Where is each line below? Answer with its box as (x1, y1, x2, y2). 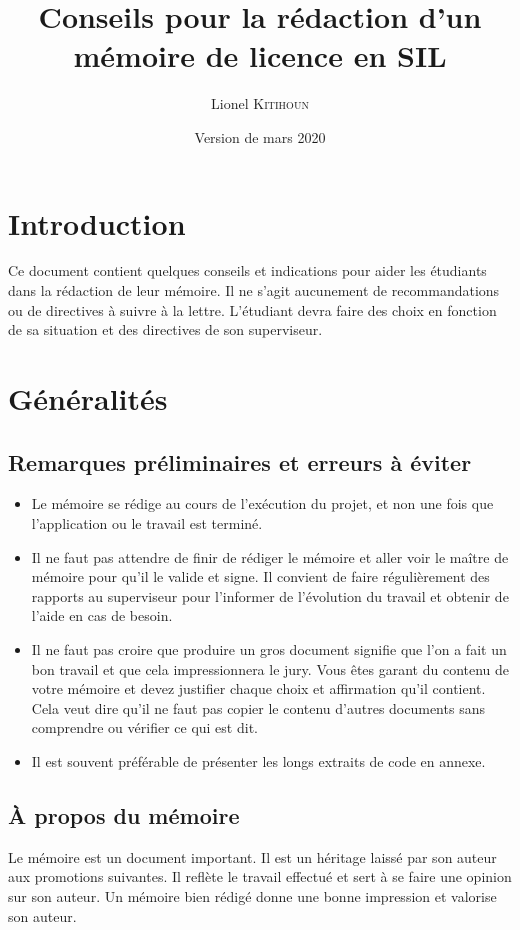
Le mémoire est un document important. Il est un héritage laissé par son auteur (8, 846, 497, 867)
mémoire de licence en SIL (73, 35, 447, 76)
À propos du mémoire (8, 799, 240, 830)
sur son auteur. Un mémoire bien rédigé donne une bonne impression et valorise (8, 885, 497, 906)
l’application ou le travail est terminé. (31, 512, 263, 533)
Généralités (8, 378, 168, 418)
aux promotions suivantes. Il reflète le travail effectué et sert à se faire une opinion (8, 866, 512, 887)
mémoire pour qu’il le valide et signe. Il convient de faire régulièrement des (31, 566, 490, 587)
